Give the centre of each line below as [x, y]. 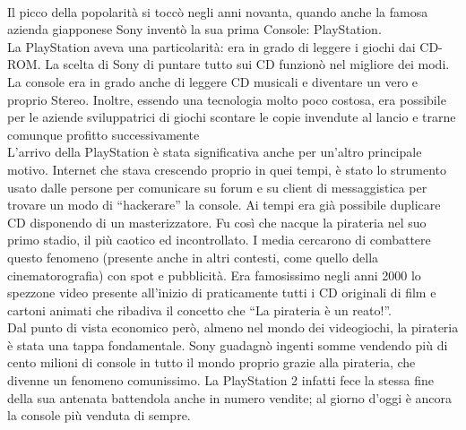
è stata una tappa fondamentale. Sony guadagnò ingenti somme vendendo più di [228, 344]
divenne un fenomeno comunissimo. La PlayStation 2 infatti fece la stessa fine [220, 380]
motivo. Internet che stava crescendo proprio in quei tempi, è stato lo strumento [227, 169]
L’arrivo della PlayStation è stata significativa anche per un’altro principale [215, 152]
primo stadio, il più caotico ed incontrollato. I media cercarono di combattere [219, 240]
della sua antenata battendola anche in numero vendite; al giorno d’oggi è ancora [230, 397]
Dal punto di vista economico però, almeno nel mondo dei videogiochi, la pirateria [233, 327]
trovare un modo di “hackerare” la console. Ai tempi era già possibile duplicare [224, 205]
